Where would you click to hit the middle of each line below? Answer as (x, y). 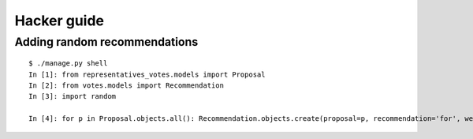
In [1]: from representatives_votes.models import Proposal (147, 74)
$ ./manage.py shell (68, 64)
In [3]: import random (73, 96)
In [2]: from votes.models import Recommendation (127, 85)
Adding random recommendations (106, 42)
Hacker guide (60, 21)
